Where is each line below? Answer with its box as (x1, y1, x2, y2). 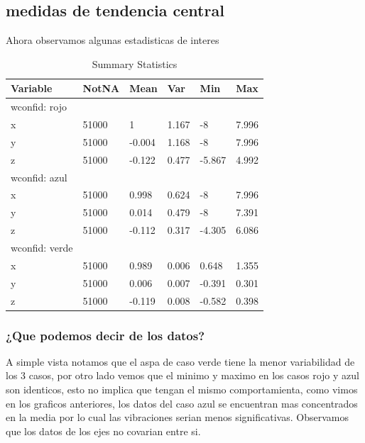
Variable (11, 81, 53, 96)
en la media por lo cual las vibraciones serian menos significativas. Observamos (6, 410, 349, 425)
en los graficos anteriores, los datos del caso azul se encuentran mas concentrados (6, 396, 358, 410)
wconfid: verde (11, 240, 73, 254)
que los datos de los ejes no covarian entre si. (6, 423, 201, 438)
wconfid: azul (11, 169, 67, 184)
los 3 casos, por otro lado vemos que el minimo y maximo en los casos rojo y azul (6, 368, 359, 383)
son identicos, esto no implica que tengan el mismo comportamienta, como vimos (6, 382, 358, 397)
